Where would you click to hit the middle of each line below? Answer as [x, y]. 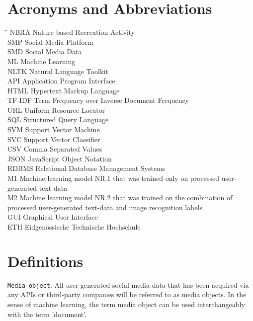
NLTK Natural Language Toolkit [58, 71]
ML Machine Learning [42, 61]
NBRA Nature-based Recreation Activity [72, 32]
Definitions [45, 261]
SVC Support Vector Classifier [54, 139]
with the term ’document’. [47, 314]
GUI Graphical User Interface [53, 217]
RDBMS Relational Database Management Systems [86, 168]
